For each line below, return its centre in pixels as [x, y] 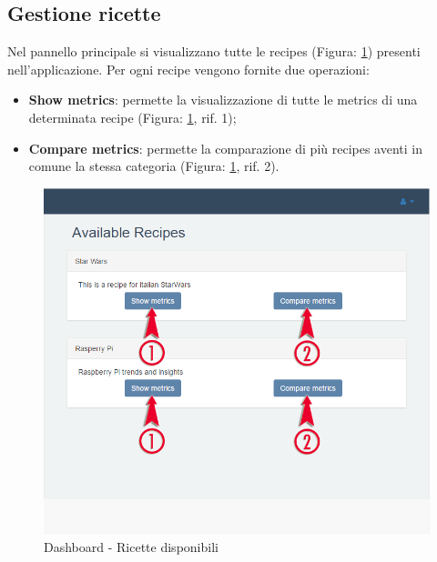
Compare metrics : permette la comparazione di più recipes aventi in [225, 148]
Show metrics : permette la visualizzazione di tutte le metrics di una [223, 100]
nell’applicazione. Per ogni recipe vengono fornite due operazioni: [188, 69]
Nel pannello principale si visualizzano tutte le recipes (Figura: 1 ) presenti [214, 51]
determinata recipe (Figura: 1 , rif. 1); [132, 117]
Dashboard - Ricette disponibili [131, 546]
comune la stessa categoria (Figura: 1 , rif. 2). [154, 166]
